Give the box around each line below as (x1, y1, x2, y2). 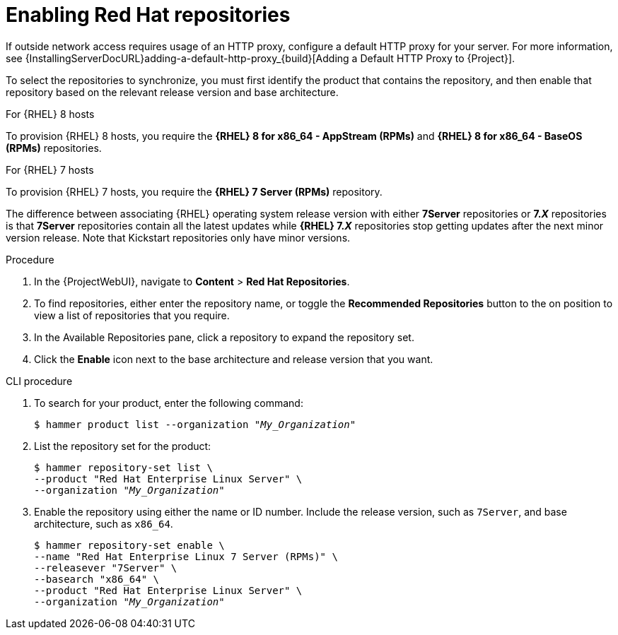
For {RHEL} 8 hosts (6, 107, 95, 120)
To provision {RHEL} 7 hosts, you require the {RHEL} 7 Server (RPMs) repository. (6, 185, 383, 198)
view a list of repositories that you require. (34, 309, 230, 321)
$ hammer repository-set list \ (34, 461, 213, 473)
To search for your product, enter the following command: (34, 396, 303, 409)
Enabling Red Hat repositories (6, 3, 291, 27)
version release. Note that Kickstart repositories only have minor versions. (6, 231, 351, 244)
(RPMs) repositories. (6, 141, 102, 154)
